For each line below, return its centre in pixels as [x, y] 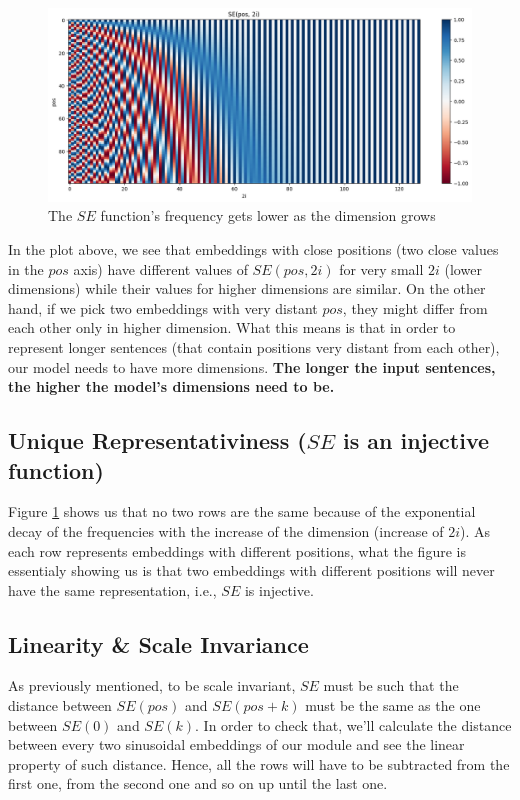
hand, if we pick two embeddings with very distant [163, 307]
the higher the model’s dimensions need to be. [171, 386]
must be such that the [391, 685]
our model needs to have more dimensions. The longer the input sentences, [252, 366]
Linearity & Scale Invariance [158, 643]
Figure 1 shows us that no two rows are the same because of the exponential [242, 511]
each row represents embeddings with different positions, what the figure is [237, 550]
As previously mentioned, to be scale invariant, [152, 685]
